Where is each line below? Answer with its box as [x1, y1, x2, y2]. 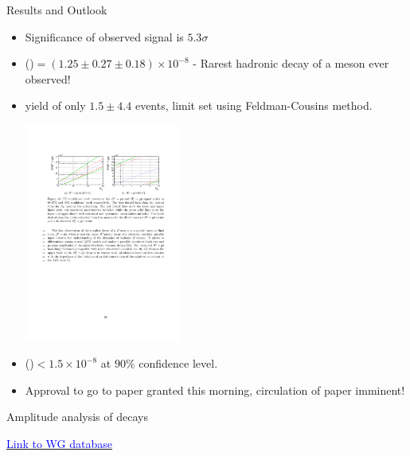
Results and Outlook [6, 2, 107, 18]
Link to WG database [6, 435, 112, 451]
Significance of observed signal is [25, 28, 184, 45]
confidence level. [139, 355, 218, 372]
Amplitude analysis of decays [6, 408, 148, 425]
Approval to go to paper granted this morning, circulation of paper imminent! [25, 381, 405, 398]
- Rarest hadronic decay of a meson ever [193, 55, 389, 72]
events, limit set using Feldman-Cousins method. [135, 97, 373, 114]
